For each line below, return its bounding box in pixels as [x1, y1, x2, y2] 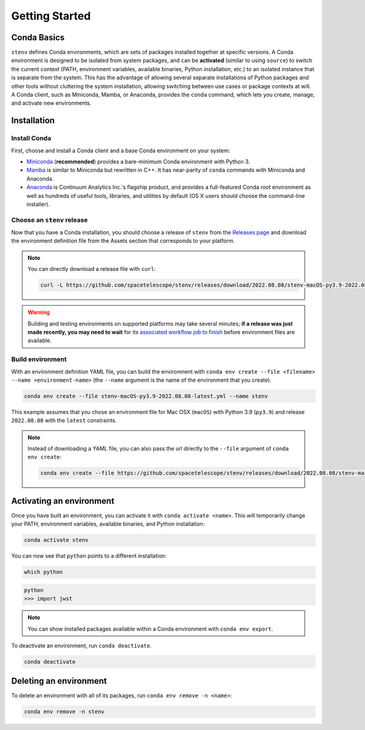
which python [24, 569, 63, 575]
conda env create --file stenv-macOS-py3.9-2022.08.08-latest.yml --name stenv [24, 393, 268, 399]
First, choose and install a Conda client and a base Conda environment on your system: [11, 147, 231, 154]
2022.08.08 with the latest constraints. [11, 417, 117, 424]
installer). [26, 200, 50, 208]
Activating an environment [11, 496, 115, 506]
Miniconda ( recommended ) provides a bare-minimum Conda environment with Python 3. [26, 158, 251, 165]
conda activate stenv [24, 536, 89, 544]
